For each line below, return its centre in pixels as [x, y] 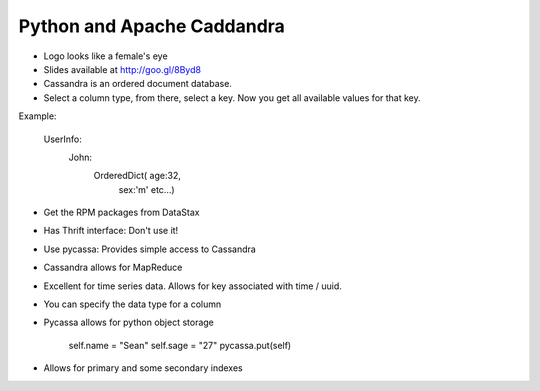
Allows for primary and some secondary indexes [143, 368]
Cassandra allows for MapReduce [113, 267]
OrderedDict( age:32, [137, 176]
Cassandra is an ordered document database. [137, 84]
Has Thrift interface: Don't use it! [111, 231]
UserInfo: [62, 139]
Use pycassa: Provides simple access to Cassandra [150, 249]
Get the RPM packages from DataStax [121, 212]
